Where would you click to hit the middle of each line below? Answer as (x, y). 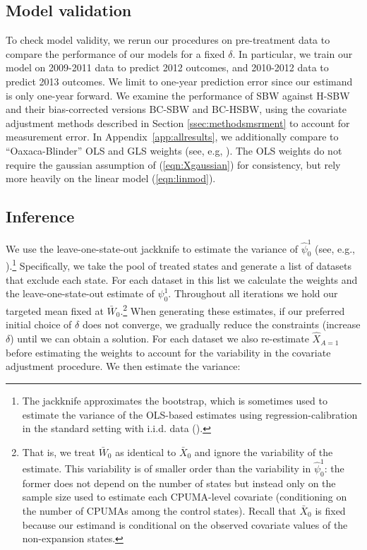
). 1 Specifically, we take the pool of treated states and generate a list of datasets (179, 265)
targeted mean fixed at (55, 310)
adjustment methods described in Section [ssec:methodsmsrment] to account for (178, 122)
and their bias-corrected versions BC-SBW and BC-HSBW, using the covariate (176, 109)
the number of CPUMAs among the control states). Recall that (159, 511)
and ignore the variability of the (264, 452)
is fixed (330, 511)
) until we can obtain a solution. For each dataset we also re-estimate (160, 339)
